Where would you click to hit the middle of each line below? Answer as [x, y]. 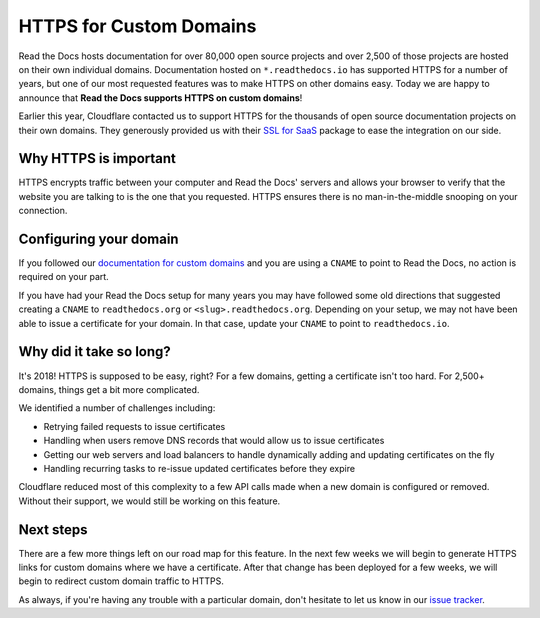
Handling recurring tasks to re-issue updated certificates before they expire [199, 468]
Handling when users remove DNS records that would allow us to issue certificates [214, 441]
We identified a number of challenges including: [117, 408]
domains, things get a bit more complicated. [109, 389]
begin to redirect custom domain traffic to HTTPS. [121, 581]
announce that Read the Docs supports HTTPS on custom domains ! [160, 97]
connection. [43, 211]
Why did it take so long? [95, 351]
